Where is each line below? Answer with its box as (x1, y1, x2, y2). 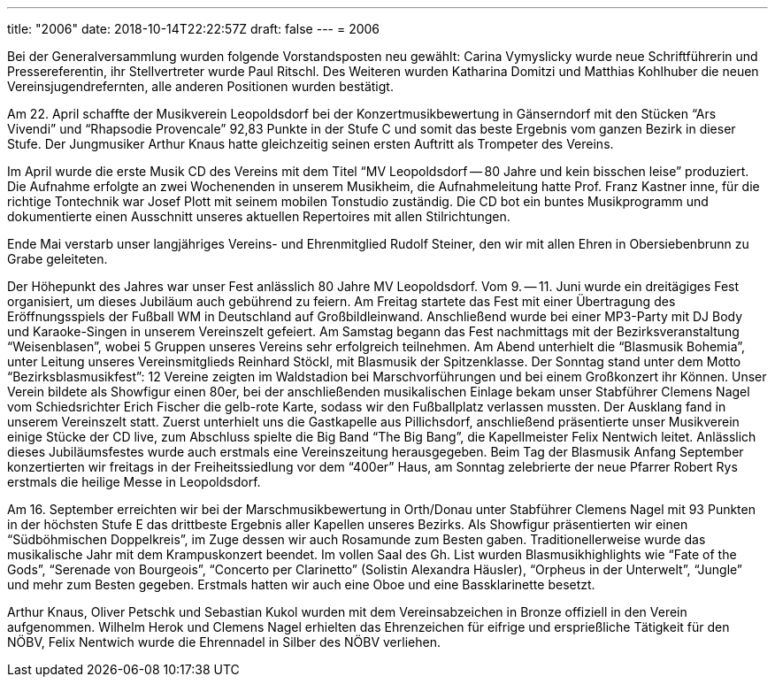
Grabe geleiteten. (7, 251, 108, 266)
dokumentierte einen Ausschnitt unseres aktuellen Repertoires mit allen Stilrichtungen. (7, 209, 510, 224)
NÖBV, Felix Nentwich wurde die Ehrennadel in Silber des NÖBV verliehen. (7, 634, 441, 649)
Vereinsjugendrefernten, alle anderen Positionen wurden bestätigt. (7, 79, 394, 94)
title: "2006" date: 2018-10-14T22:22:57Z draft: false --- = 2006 (7, 21, 380, 36)
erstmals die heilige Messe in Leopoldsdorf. (7, 474, 261, 489)
